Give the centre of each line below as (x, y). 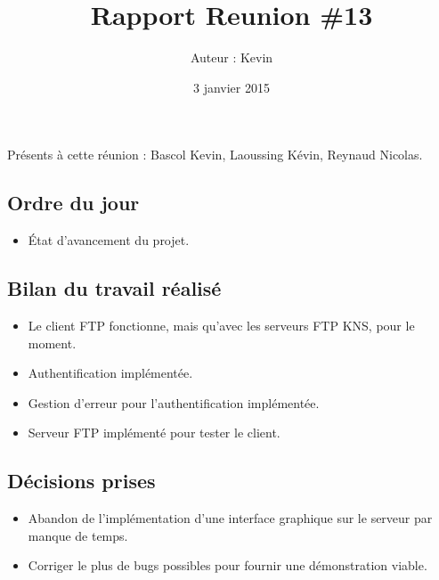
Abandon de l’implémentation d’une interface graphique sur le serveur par (230, 518)
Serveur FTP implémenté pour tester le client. (154, 433)
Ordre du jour (73, 203)
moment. (52, 343)
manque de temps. (78, 535)
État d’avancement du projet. (109, 240)
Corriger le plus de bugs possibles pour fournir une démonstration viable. (228, 565)
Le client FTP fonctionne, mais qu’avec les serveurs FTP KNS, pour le (221, 325)
